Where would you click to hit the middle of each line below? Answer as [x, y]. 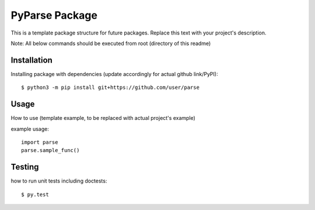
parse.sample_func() [50, 150]
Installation [32, 60]
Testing [25, 167]
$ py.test [35, 194]
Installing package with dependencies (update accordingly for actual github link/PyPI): [114, 74]
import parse [40, 142]
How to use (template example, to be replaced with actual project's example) [103, 118]
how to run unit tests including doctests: [59, 181]
